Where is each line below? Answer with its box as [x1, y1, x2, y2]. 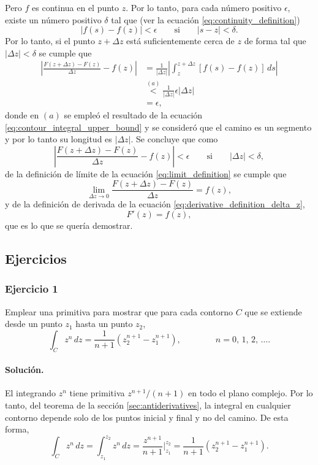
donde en [5, 109, 39, 121]
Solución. [5, 363, 44, 376]
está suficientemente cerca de [126, 34, 235, 47]
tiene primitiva [69, 386, 125, 399]
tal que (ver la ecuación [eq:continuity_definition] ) [111, 13, 300, 26]
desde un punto [5, 317, 62, 330]
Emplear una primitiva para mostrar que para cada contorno [5, 305, 233, 318]
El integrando [5, 386, 56, 399]
